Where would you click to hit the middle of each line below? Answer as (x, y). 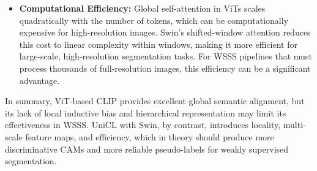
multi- (294, 125)
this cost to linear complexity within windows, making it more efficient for (158, 44)
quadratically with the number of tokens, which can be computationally (154, 20)
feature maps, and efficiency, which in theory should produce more (150, 136)
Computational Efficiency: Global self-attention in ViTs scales (142, 8)
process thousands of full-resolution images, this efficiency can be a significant (165, 68)
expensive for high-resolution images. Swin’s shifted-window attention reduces (165, 32)
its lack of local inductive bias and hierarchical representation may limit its (146, 112)
